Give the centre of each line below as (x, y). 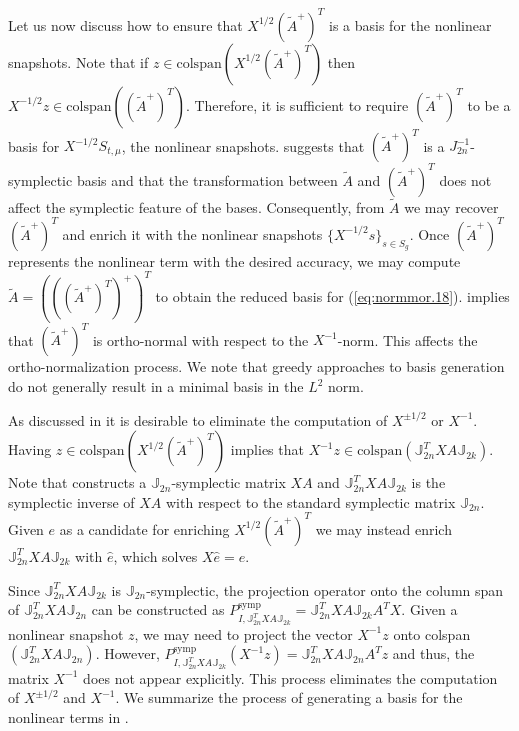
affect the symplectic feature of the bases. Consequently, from (196, 206)
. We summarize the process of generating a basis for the (289, 697)
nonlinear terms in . (68, 716)
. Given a (429, 609)
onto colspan (432, 633)
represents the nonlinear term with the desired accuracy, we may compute (234, 260)
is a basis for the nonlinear (410, 24)
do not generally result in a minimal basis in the (156, 386)
